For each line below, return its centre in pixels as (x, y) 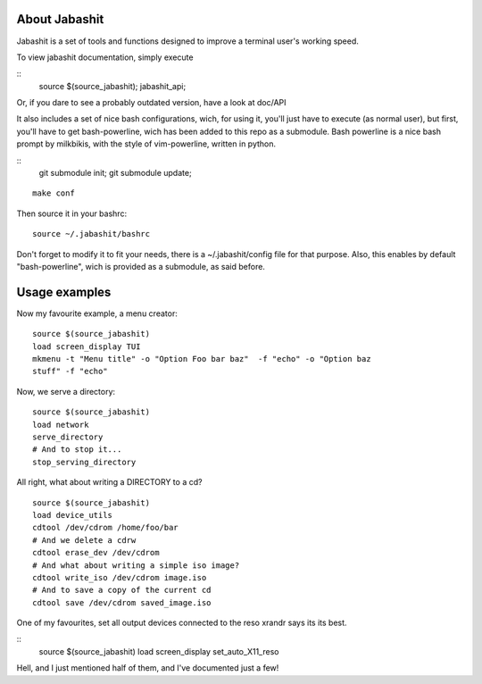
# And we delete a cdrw (84, 540)
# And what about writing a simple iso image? (136, 565)
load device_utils (73, 515)
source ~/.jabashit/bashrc (91, 234)
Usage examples (64, 292)
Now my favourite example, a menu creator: (97, 313)
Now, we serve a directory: (66, 391)
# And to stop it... (77, 450)
